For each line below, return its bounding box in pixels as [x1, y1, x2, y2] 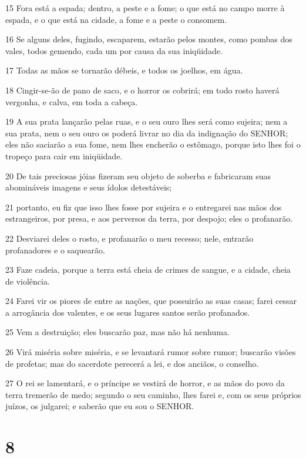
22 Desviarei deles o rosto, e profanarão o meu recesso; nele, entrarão [5, 232, 254, 244]
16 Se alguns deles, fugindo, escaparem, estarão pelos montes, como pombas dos [5, 33, 292, 45]
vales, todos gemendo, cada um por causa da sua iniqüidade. [5, 44, 223, 56]
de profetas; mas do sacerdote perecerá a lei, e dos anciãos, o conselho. [5, 357, 259, 369]
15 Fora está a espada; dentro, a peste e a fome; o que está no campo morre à [5, 2, 285, 14]
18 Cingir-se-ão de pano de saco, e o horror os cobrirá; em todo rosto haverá [5, 83, 280, 96]
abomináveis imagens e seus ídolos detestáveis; [5, 181, 172, 193]
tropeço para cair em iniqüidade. [5, 149, 123, 162]
